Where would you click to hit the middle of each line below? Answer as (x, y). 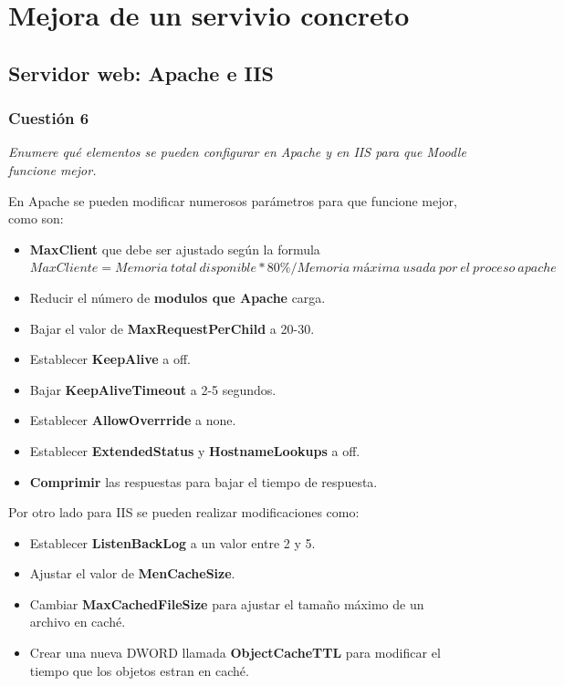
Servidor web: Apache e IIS (141, 73)
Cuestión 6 (49, 118)
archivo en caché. (78, 622)
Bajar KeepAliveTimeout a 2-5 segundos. (153, 389)
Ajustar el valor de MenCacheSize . (132, 573)
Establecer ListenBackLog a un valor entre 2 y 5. (172, 542)
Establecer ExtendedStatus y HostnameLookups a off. (195, 450)
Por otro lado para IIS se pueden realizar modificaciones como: (184, 512)
